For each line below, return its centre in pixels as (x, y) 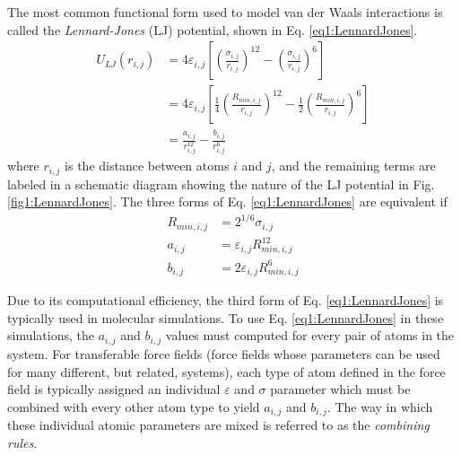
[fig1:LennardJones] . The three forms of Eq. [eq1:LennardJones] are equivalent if (227, 201)
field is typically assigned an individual (114, 389)
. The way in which (380, 406)
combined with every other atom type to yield (134, 406)
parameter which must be (340, 389)
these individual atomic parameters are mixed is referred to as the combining (218, 425)
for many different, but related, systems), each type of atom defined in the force (226, 371)
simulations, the (51, 335)
